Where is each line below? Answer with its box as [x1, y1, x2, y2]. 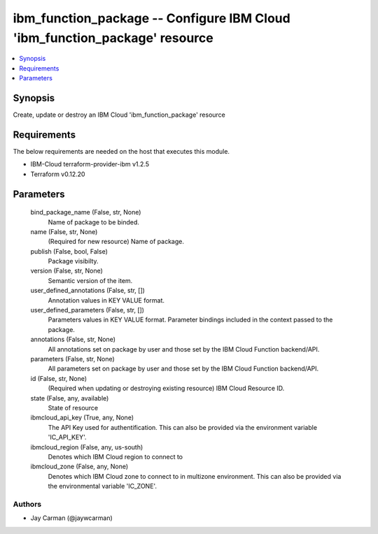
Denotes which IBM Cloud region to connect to [48, 452, 183, 461]
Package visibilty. [48, 257, 99, 266]
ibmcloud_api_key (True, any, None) [30, 413, 134, 422]
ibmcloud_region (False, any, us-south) [30, 442, 143, 451]
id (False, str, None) [30, 374, 87, 382]
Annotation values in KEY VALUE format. [48, 296, 164, 304]
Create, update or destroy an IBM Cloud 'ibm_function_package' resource [13, 110, 225, 119]
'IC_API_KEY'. [48, 433, 87, 442]
